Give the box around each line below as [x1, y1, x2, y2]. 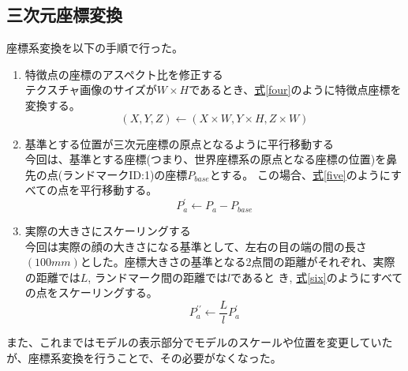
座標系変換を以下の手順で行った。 [6, 39, 183, 56]
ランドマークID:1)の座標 [62, 166, 188, 182]
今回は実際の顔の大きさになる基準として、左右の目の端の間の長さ [24, 238, 367, 254]
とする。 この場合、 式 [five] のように [209, 166, 391, 182]
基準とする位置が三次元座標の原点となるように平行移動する [24, 135, 334, 152]
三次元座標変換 [6, 2, 122, 27]
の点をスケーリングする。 [24, 284, 158, 301]
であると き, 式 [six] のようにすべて [230, 268, 403, 285]
